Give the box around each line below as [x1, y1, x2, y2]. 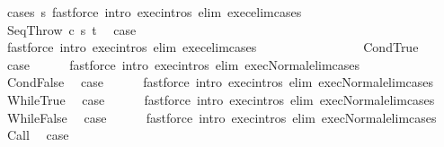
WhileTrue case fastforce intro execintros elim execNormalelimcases [6, 90, 435, 108]
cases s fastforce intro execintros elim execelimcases [6, 3, 302, 21]
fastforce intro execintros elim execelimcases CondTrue [6, 38, 419, 56]
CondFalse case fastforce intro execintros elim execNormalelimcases [6, 73, 434, 91]
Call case [6, 125, 69, 144]
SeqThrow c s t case [6, 20, 137, 39]
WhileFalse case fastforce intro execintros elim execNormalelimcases [6, 108, 437, 126]
